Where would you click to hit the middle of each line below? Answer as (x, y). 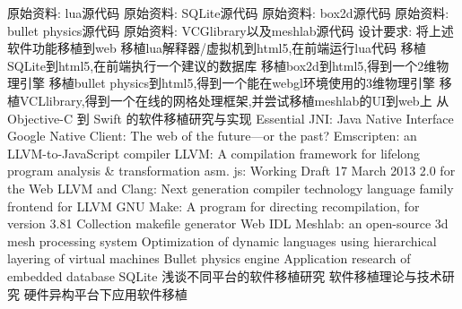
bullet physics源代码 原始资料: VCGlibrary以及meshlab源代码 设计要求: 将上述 (231, 30)
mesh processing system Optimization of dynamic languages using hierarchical (222, 240)
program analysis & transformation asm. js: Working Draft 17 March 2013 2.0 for (231, 171)
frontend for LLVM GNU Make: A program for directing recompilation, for (214, 206)
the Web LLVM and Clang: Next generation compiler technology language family (231, 188)
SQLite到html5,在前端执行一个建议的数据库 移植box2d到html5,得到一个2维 (222, 65)
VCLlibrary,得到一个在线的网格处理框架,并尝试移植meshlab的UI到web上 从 (234, 100)
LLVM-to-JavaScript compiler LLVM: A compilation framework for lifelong (214, 153)
